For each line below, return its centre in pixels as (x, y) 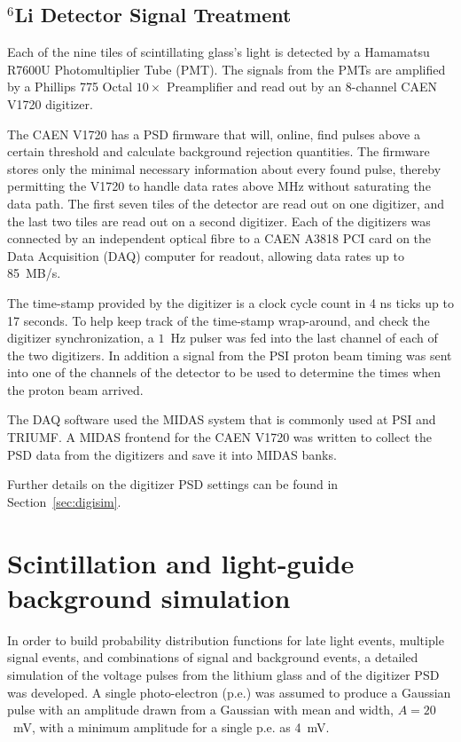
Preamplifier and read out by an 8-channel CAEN (301, 87)
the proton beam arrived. (75, 389)
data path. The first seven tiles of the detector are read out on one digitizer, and (226, 203)
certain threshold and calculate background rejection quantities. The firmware (219, 151)
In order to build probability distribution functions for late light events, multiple (226, 639)
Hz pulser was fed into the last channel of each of (304, 338)
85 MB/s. (34, 273)
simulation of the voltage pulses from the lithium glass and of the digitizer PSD (223, 674)
